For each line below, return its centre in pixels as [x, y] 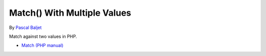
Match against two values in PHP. [43, 36]
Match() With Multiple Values [70, 13]
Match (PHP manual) [42, 45]
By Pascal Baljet [25, 28]
